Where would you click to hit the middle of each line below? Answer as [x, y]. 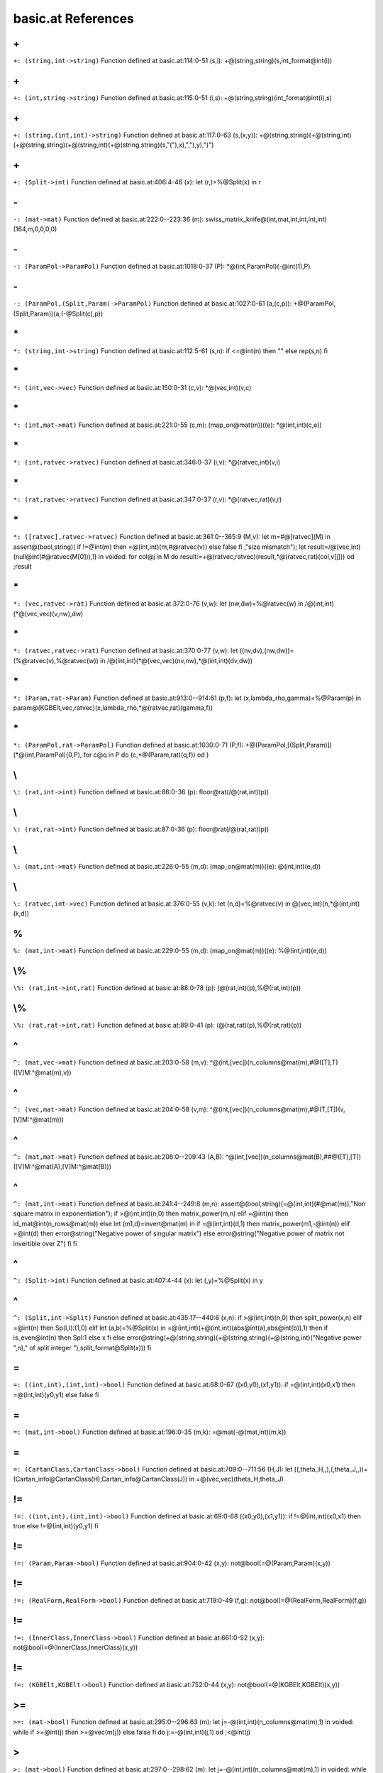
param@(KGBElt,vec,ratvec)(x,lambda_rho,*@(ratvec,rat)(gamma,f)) [113, 708]
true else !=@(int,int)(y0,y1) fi [56, 1526]
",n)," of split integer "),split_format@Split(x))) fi [82, 1347]
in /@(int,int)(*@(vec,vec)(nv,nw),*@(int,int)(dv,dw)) [176, 660]
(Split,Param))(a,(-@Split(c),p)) [58, 313]
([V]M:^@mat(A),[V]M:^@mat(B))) [62, 1167]
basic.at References [74, 18]
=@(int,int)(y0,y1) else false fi [56, 1394]
